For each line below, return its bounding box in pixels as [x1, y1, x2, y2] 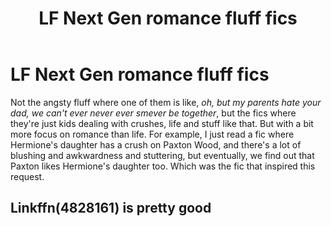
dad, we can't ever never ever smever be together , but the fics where [10, 107, 297, 119]
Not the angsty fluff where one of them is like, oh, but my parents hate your [10, 96, 322, 108]
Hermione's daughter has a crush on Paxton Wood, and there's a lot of [10, 138, 302, 151]
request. [10, 170, 45, 182]
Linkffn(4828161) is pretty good [10, 200, 212, 217]
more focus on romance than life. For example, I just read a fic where [10, 128, 295, 140]
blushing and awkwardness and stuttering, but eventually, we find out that [10, 149, 315, 161]
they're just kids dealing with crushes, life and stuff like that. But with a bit [10, 117, 314, 129]
